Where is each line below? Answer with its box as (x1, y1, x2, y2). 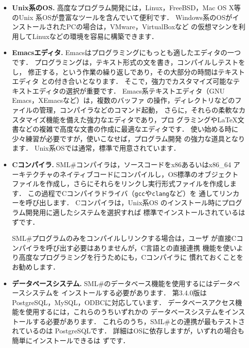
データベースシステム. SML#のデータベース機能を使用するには (12, 278, 213, 288)
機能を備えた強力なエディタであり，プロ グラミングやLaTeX (46, 114, 238, 124)
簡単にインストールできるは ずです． (12, 335, 130, 346)
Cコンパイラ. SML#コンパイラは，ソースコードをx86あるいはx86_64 (12, 159, 231, 169)
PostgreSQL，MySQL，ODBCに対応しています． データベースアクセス (12, 297, 235, 307)
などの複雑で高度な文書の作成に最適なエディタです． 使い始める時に (18, 124, 238, 134)
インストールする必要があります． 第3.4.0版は (61, 288, 207, 298)
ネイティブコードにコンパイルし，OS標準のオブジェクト (59, 169, 239, 179)
